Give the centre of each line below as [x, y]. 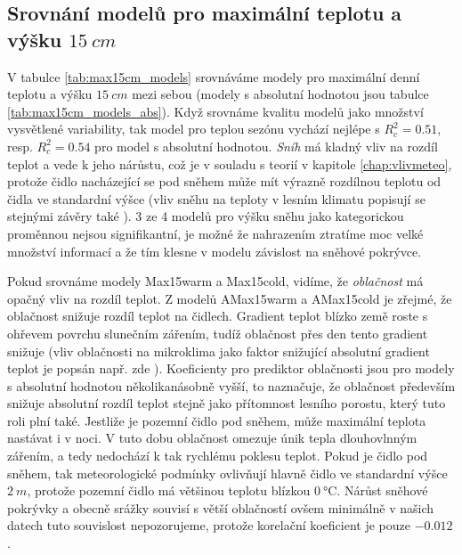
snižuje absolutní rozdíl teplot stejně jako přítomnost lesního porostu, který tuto [227, 403]
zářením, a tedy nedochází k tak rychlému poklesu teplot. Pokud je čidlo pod [218, 456]
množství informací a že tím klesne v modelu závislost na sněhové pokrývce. [215, 251]
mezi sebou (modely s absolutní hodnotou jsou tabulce [280, 94]
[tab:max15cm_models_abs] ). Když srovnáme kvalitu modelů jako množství [215, 111]
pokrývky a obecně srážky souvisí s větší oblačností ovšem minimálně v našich [220, 507]
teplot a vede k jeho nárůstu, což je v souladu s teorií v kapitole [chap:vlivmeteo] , [230, 163]
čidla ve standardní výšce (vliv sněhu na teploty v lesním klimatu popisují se [216, 198]
